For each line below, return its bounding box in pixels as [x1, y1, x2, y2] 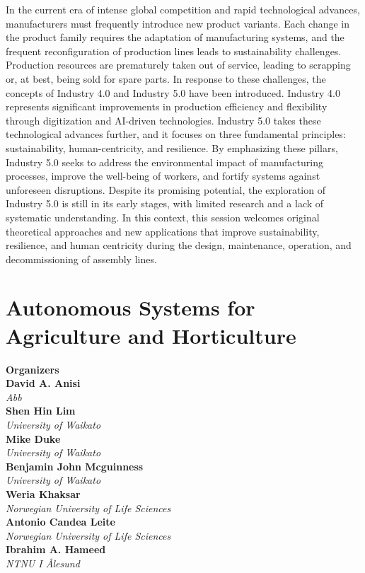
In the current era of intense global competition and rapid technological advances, [6, 2, 360, 16]
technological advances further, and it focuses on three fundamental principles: [6, 127, 346, 141]
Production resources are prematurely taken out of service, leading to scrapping [6, 57, 351, 72]
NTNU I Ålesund [6, 555, 80, 570]
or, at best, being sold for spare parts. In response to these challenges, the [6, 71, 326, 86]
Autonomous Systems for [6, 293, 255, 322]
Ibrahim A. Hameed [6, 542, 106, 557]
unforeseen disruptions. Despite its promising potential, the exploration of [6, 182, 325, 197]
